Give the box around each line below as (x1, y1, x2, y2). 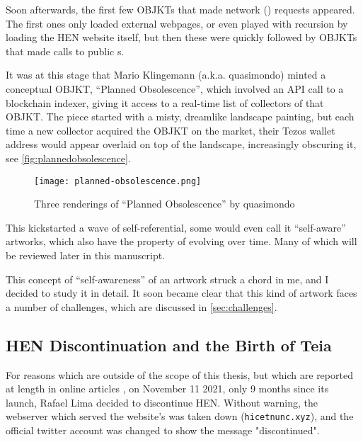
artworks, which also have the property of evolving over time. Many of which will (6, 234, 357, 249)
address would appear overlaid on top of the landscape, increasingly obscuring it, (6, 137, 357, 152)
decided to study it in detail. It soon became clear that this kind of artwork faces (6, 285, 357, 300)
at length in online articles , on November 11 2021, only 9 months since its (6, 381, 329, 396)
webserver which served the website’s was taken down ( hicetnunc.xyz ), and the (6, 409, 354, 424)
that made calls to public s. (6, 43, 125, 58)
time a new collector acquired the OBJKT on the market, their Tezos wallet (6, 123, 335, 137)
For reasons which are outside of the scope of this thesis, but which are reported (6, 367, 353, 382)
